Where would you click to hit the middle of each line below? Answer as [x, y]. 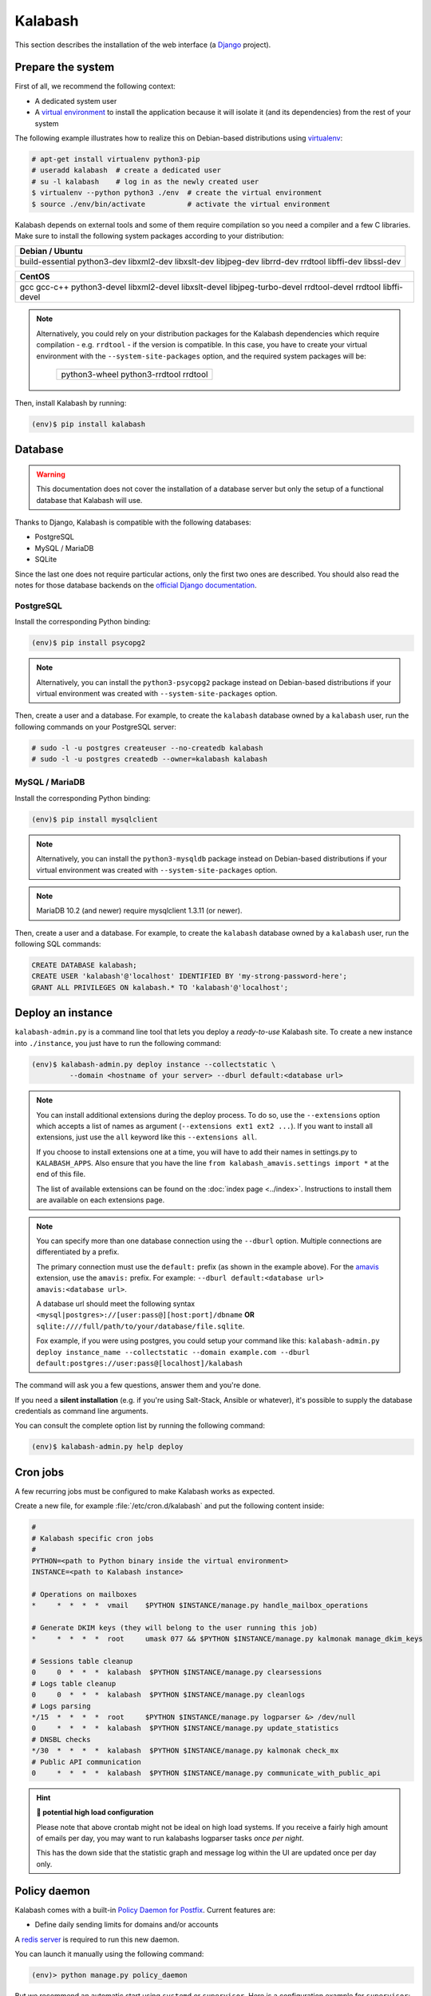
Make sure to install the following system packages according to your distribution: [149, 236]
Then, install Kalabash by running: [71, 402]
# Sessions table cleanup [82, 1661]
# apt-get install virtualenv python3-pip [116, 159]
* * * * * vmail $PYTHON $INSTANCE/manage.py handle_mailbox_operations [200, 1606]
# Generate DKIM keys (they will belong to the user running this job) [175, 1628]
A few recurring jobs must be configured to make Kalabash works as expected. [145, 1491]
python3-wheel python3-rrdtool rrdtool [134, 374]
